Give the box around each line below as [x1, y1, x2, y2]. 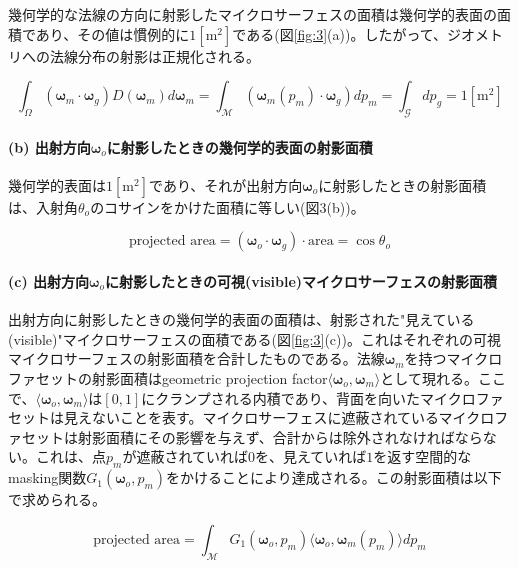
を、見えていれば [255, 446, 367, 467]
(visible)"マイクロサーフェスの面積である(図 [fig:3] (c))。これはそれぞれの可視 [8, 328, 501, 349]
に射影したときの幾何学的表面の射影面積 [106, 136, 373, 157]
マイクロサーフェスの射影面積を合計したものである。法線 [8, 348, 385, 369]
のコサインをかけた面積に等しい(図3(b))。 [90, 196, 365, 217]
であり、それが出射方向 [149, 174, 303, 195]
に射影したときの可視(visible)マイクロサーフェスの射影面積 [105, 270, 497, 291]
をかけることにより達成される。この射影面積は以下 [166, 467, 502, 488]
